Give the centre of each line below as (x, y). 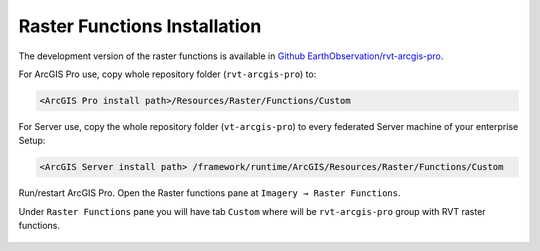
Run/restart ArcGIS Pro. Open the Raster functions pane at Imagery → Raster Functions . (209, 193)
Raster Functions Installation (140, 26)
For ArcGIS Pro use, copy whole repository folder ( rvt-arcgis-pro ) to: (167, 74)
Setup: (32, 141)
